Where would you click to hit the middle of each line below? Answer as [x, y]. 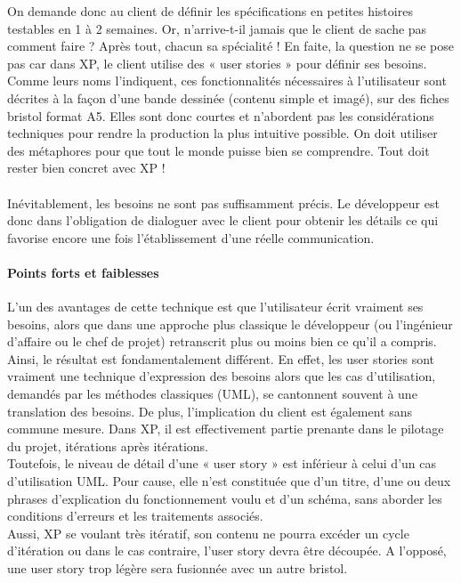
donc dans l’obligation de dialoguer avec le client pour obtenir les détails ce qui [223, 220]
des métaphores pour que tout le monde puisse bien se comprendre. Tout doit [218, 150]
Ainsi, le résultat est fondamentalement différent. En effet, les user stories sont [221, 358]
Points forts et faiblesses [83, 272]
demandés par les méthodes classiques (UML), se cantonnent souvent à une [212, 394]
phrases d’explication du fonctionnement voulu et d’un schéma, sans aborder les [225, 498]
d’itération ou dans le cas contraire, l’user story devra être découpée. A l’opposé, [227, 551]
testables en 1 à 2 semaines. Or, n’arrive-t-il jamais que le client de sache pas [217, 28]
